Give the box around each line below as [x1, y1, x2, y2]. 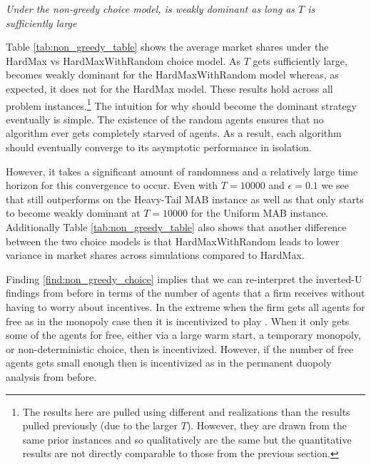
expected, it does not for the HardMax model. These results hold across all [6, 81, 333, 96]
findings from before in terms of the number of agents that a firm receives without [6, 285, 365, 300]
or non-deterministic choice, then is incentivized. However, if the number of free [6, 341, 354, 356]
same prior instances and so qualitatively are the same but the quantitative [22, 431, 352, 446]
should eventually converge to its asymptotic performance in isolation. [6, 140, 312, 154]
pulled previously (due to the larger [22, 418, 178, 433]
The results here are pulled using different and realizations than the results [22, 404, 350, 419]
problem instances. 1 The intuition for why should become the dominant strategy [6, 96, 357, 113]
